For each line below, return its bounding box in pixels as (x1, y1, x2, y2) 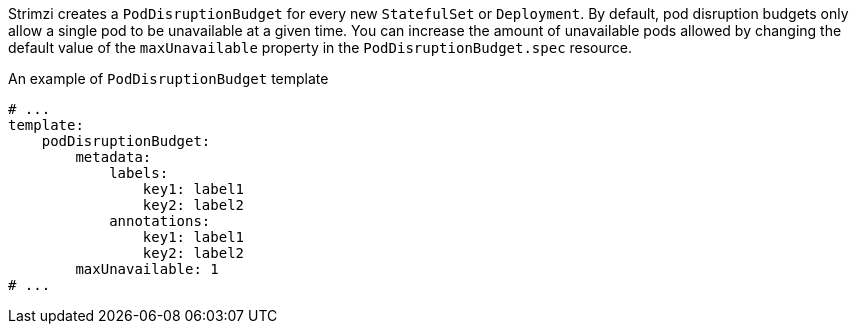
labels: (109, 165, 169, 181)
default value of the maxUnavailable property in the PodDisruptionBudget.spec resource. (8, 39, 632, 56)
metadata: (75, 149, 152, 165)
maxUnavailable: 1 (75, 261, 219, 277)
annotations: (109, 213, 211, 229)
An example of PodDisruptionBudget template (8, 70, 329, 87)
